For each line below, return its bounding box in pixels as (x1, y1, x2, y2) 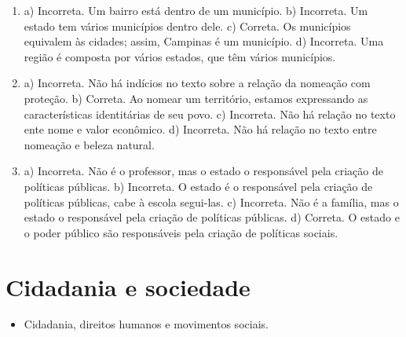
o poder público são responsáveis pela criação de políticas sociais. (24, 224, 338, 240)
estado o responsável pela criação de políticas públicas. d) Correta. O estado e (24, 209, 400, 225)
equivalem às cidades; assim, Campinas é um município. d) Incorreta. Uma (24, 33, 384, 49)
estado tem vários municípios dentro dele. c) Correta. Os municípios (24, 17, 351, 34)
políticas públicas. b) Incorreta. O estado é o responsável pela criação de (24, 178, 373, 194)
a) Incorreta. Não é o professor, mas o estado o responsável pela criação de (24, 163, 383, 179)
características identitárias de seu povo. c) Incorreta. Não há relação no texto (24, 105, 396, 122)
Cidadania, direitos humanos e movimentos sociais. (24, 316, 269, 332)
